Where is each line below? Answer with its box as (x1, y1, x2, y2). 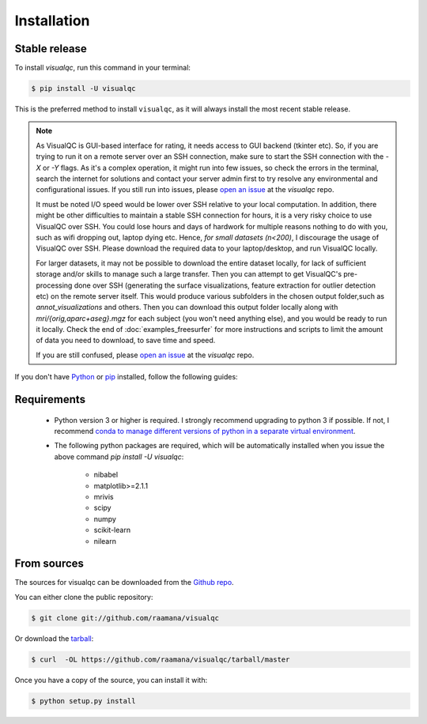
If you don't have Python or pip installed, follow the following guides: (14, 372, 238, 382)
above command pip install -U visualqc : (54, 451, 184, 462)
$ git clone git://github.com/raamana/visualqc (31, 613, 219, 622)
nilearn (93, 536, 116, 545)
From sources (14, 557, 85, 571)
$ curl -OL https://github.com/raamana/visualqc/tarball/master (31, 654, 290, 664)
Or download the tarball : (14, 633, 94, 643)
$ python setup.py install (31, 696, 136, 705)
